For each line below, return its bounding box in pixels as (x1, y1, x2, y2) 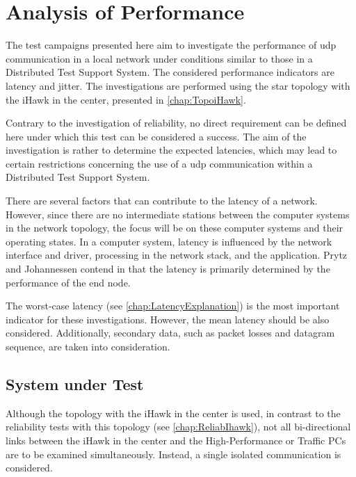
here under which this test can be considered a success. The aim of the (6, 129, 307, 143)
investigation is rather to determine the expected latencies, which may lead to (6, 143, 337, 157)
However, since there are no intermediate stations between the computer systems (6, 207, 350, 221)
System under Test (6, 373, 144, 394)
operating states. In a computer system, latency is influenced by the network (6, 234, 332, 248)
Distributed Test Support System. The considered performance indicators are (6, 65, 334, 79)
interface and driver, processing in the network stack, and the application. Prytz (6, 248, 348, 262)
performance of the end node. (6, 275, 131, 289)
